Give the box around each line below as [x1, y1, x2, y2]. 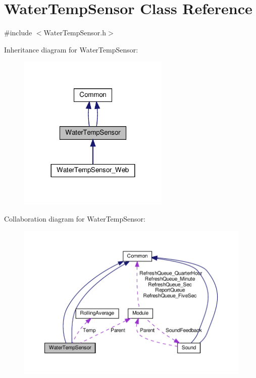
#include [4, 27, 32, 38]
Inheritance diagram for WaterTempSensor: [4, 44, 138, 55]
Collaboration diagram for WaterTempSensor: [4, 213, 145, 224]
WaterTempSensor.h [43, 27, 107, 38]
